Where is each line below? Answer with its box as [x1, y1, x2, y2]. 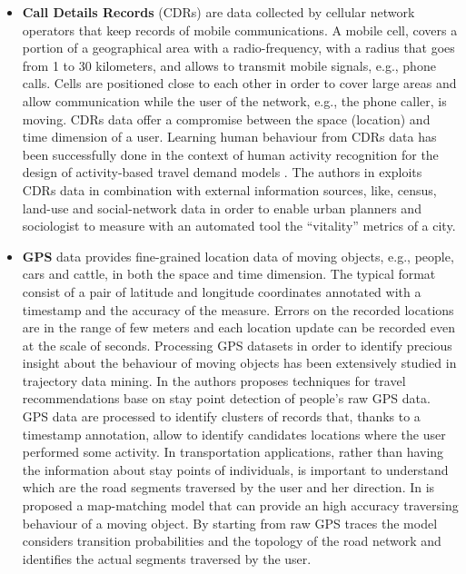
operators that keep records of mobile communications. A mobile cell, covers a [22, 20, 458, 39]
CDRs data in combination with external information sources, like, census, [22, 180, 437, 199]
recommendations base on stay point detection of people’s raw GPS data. [22, 389, 431, 408]
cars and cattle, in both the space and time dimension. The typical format [22, 264, 436, 283]
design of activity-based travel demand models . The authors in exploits [22, 163, 422, 182]
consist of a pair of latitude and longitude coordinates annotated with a [22, 282, 421, 301]
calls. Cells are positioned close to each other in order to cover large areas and [22, 74, 457, 93]
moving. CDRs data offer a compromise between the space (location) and [22, 109, 431, 128]
